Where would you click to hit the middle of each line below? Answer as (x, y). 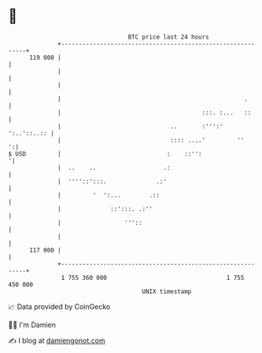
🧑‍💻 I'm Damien (32, 325)
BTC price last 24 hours (169, 37)
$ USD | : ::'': (105, 154)
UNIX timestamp (167, 291)
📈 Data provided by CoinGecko (59, 307)
